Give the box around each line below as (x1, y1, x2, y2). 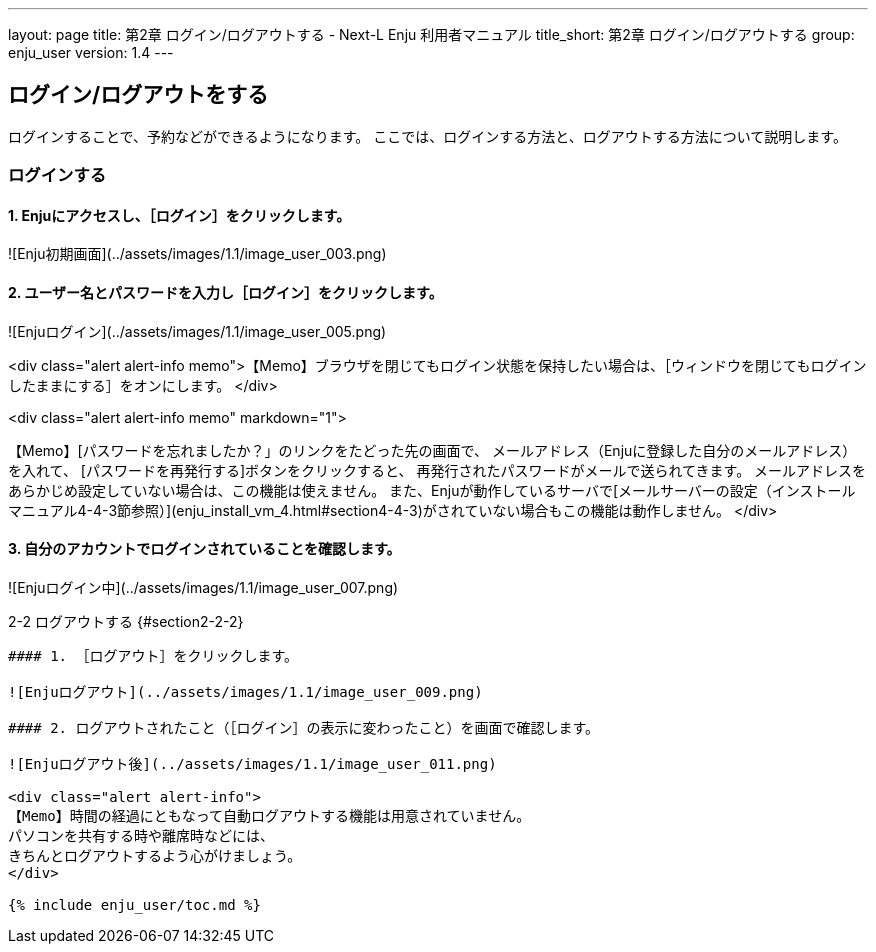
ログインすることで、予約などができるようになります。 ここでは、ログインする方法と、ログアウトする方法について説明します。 (8, 127, 847, 145)
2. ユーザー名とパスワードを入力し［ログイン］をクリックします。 (8, 284, 443, 302)
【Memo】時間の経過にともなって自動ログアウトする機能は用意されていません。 (8, 807, 531, 824)
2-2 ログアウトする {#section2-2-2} (8, 612, 244, 630)
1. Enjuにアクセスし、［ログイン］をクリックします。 (8, 206, 351, 224)
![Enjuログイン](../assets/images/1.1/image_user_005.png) (8, 322, 387, 340)
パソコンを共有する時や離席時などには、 (8, 827, 274, 844)
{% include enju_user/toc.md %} (8, 896, 261, 913)
